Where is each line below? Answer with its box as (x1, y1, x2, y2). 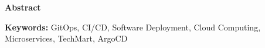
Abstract (5, 1, 41, 13)
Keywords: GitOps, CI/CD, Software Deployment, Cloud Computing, (5, 20, 261, 33)
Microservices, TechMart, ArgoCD (5, 32, 128, 44)
